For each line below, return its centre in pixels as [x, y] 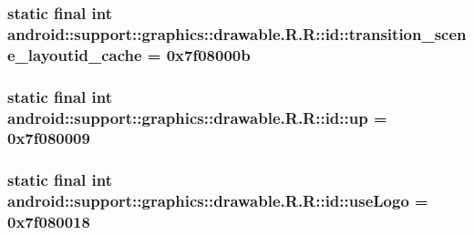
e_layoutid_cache [75, 54]
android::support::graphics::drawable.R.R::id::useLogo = [218, 201]
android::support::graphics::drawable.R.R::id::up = [197, 117]
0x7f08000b [208, 54]
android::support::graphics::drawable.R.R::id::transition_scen [237, 33]
